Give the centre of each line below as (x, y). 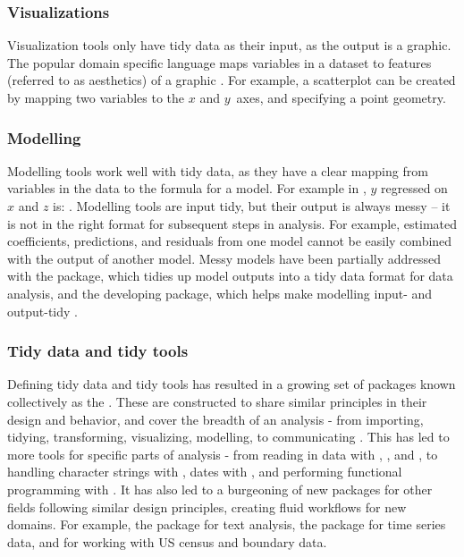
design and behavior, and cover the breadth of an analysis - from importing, (215, 419)
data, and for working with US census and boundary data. (167, 541)
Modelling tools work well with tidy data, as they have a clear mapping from (218, 170)
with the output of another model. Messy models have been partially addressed (224, 258)
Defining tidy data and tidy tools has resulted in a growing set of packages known (232, 384)
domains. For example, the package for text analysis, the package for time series (227, 524)
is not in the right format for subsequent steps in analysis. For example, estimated (232, 223)
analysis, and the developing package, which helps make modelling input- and (220, 293)
